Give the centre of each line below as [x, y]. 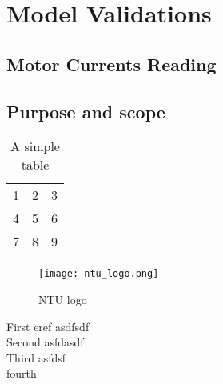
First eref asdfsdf [48, 326]
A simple [35, 146]
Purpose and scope [86, 111]
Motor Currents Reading [111, 64]
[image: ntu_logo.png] [99, 274]
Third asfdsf [36, 357]
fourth [22, 373]
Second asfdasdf [45, 342]
